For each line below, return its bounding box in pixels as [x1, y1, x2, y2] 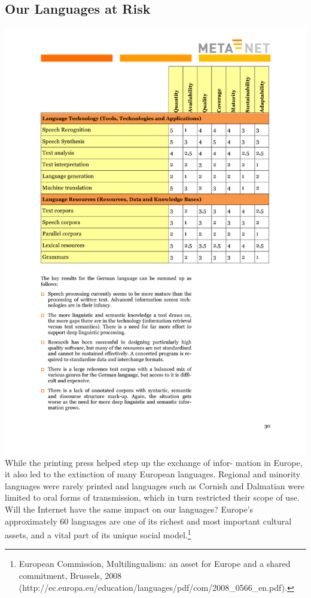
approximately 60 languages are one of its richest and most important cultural [5, 514, 292, 527]
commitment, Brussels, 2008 [19, 569, 122, 582]
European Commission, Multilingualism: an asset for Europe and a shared [19, 557, 291, 570]
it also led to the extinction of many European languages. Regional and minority [5, 468, 301, 480]
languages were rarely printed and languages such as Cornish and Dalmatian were [5, 479, 304, 492]
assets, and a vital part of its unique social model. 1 [5, 527, 191, 541]
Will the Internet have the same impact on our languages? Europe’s [5, 503, 254, 515]
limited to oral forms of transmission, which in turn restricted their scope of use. [5, 491, 300, 504]
